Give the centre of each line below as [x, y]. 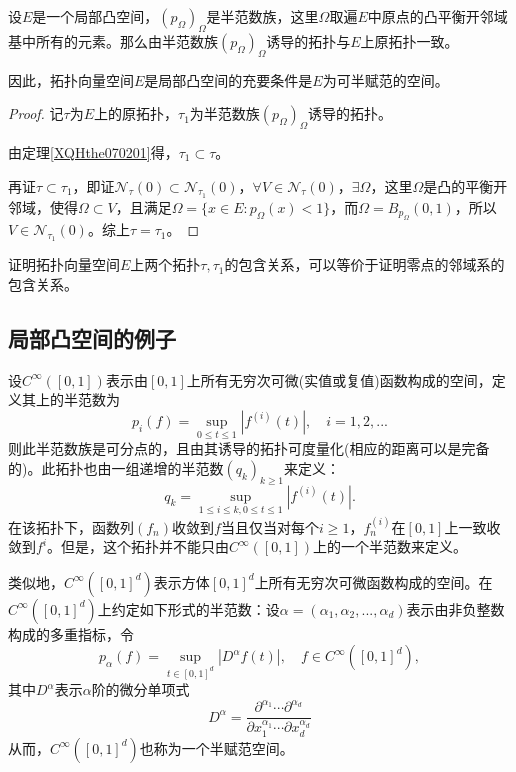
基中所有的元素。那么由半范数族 [113, 40]
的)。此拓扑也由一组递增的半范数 [116, 467]
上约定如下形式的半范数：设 [188, 608]
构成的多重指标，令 [71, 633]
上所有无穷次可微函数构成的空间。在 [373, 581]
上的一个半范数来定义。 [390, 546]
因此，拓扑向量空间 [71, 79]
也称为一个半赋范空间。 [216, 747]
